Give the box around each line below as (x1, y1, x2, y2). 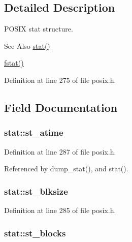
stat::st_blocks (4, 226, 66, 239)
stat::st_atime (4, 126, 63, 139)
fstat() (4, 57, 24, 68)
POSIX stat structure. (4, 23, 73, 34)
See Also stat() (4, 40, 50, 51)
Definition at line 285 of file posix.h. (4, 204, 116, 215)
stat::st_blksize (4, 185, 68, 197)
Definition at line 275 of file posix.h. (4, 74, 116, 85)
